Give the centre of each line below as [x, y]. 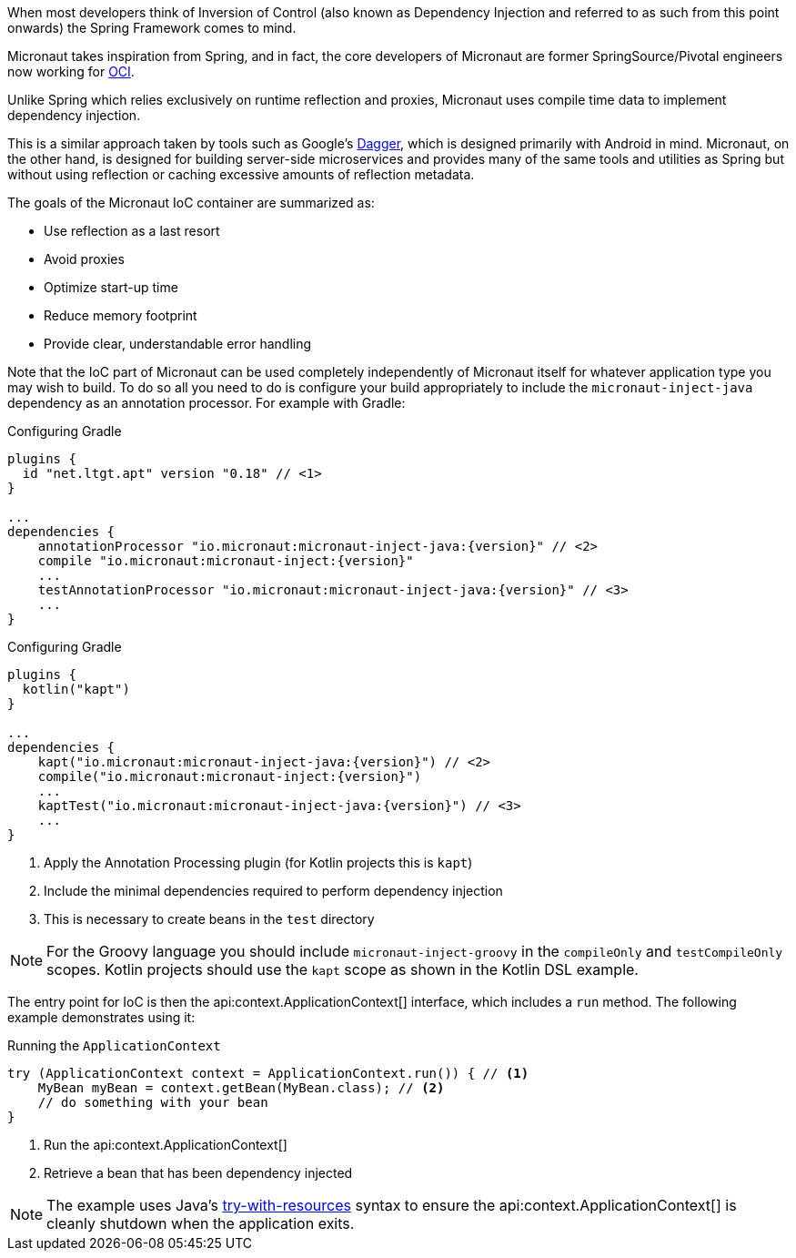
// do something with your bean [153, 1102]
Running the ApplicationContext [114, 1045]
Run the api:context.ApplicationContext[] [166, 1145]
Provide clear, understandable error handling [178, 344]
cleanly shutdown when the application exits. [201, 1223]
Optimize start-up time [111, 287]
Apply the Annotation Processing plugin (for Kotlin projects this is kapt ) [258, 862]
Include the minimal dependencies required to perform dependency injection [273, 891]
